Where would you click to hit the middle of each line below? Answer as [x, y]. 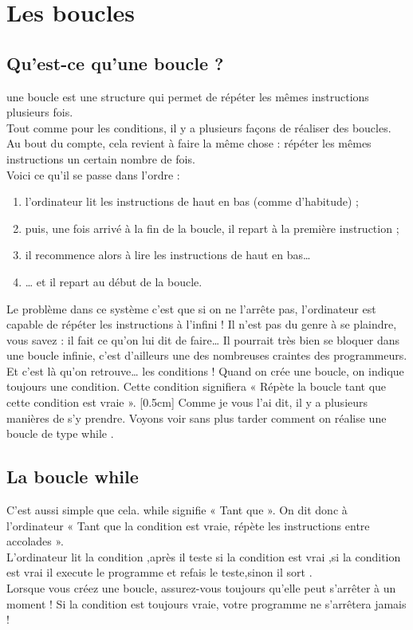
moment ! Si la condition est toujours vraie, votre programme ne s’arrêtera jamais [206, 603]
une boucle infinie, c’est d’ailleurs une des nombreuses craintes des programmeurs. [207, 355]
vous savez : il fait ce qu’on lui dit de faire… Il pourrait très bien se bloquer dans [203, 339]
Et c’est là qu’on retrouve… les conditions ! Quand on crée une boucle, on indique [205, 370]
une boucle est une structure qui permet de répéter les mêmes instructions [188, 96]
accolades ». [35, 541]
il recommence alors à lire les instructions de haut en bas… [168, 255]
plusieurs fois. [40, 112]
